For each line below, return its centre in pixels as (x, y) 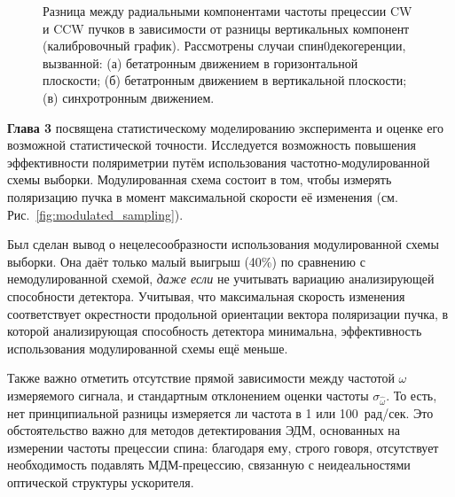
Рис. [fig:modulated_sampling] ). (95, 214)
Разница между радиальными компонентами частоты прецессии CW (227, 11)
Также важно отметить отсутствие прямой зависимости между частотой (201, 378)
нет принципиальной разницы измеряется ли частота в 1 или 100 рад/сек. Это (220, 412)
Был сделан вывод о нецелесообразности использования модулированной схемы (223, 244)
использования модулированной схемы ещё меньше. (148, 348)
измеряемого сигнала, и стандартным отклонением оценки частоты (188, 395)
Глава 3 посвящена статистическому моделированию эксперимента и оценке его (225, 127)
